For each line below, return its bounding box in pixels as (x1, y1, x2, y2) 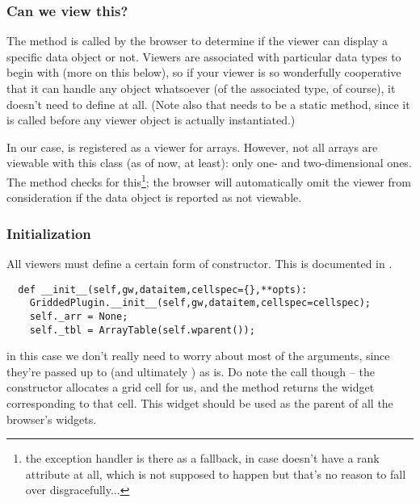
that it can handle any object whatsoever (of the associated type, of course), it (6, 80, 396, 96)
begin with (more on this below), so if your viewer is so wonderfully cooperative (6, 64, 401, 81)
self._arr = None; (29, 310, 128, 322)
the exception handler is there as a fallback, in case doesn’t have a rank (25, 450, 380, 467)
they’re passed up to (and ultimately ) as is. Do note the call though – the (6, 363, 375, 379)
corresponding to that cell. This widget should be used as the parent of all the (6, 395, 393, 412)
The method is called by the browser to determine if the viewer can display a (6, 32, 388, 49)
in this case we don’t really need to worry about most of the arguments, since (6, 347, 390, 364)
